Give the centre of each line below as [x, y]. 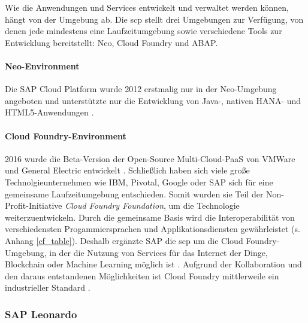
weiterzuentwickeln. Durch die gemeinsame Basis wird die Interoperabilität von [150, 217]
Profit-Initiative [34, 205]
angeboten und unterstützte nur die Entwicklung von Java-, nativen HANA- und [153, 100]
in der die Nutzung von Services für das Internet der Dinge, [158, 252]
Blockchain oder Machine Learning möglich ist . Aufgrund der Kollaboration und [153, 264]
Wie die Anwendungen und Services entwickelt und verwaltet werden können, [147, 7]
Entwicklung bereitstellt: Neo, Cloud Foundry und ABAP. [111, 42]
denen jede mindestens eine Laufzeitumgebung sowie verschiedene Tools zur [144, 31]
